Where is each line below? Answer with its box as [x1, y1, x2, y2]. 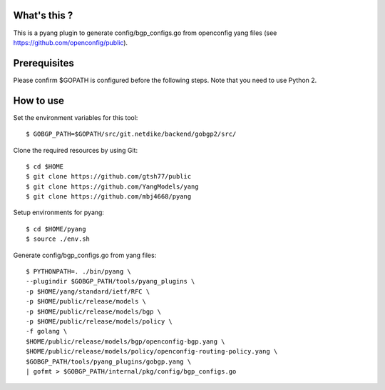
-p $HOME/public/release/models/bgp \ [26, 307, 162, 316]
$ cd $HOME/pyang [26, 225, 86, 233]
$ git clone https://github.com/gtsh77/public [26, 172, 192, 181]
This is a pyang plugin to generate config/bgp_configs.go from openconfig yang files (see [13, 29, 277, 37]
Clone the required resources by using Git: [13, 146, 138, 154]
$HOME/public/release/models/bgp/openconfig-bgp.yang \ [26, 337, 225, 346]
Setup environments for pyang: [13, 208, 105, 217]
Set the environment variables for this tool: [13, 113, 138, 121]
